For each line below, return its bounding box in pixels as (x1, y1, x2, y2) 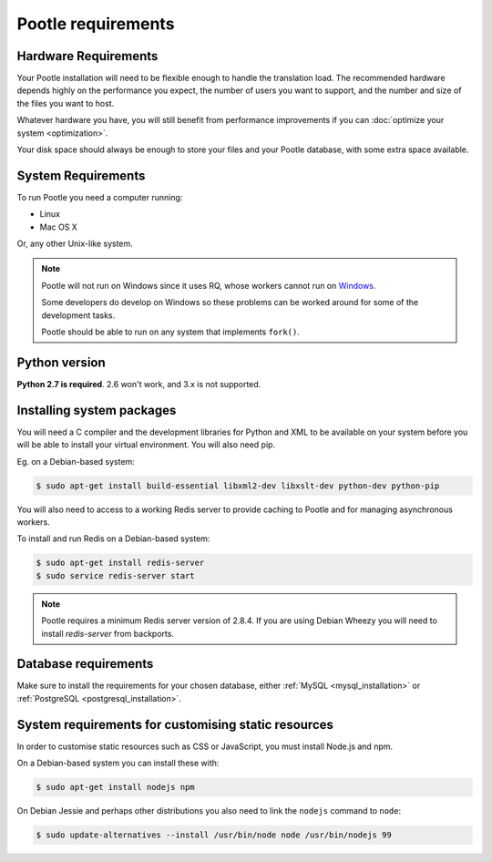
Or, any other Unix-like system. (16, 238, 134, 250)
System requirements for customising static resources (16, 716, 334, 733)
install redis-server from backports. (41, 628, 175, 639)
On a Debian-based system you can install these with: (16, 757, 220, 769)
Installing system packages (16, 402, 177, 418)
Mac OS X (39, 221, 77, 232)
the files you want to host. (16, 97, 115, 108)
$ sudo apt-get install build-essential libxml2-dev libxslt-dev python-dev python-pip (36, 480, 440, 491)
